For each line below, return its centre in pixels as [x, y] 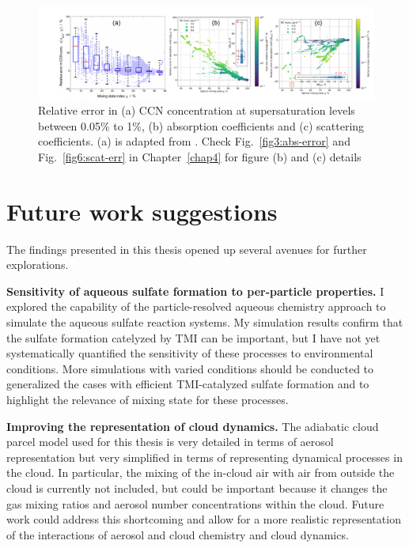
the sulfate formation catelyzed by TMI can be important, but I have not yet [193, 337]
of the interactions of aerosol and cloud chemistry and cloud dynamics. [178, 534]
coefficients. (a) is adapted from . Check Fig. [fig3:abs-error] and [194, 141]
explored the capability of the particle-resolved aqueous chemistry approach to [196, 306]
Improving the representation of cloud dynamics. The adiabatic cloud [193, 426]
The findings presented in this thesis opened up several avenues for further [187, 249]
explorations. [38, 265]
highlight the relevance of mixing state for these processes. [148, 400]
